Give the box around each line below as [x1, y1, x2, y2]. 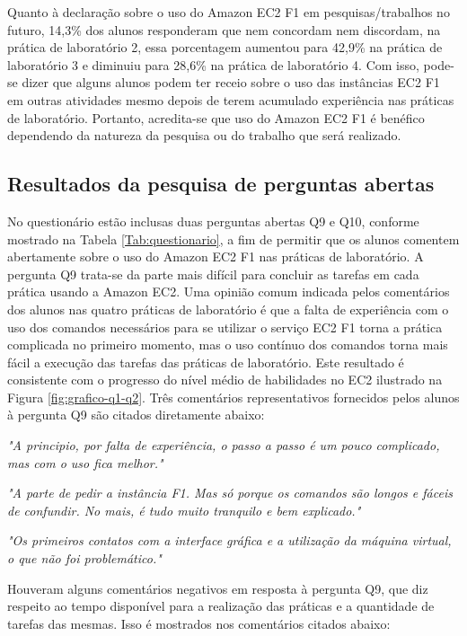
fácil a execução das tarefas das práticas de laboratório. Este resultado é [7, 352, 404, 371]
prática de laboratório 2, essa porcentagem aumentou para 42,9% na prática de [7, 38, 443, 57]
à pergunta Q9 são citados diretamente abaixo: [7, 405, 265, 424]
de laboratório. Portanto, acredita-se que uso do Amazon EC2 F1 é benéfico [7, 108, 425, 127]
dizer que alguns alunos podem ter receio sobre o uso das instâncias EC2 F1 [22, 73, 440, 92]
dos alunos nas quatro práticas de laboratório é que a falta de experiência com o [7, 299, 449, 318]
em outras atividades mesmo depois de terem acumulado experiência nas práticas [7, 90, 454, 109]
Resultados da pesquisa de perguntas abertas [7, 170, 435, 198]
